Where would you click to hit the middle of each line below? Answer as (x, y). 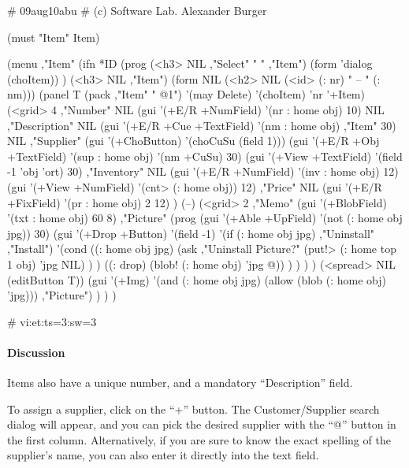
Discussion (36, 352)
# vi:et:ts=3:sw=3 (52, 321)
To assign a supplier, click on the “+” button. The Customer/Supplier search (193, 409)
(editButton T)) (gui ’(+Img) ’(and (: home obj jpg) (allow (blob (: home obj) (197, 279)
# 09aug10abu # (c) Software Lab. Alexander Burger (137, 10)
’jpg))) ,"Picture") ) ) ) (62, 295)
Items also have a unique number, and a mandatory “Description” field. (180, 383)
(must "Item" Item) (54, 37)
